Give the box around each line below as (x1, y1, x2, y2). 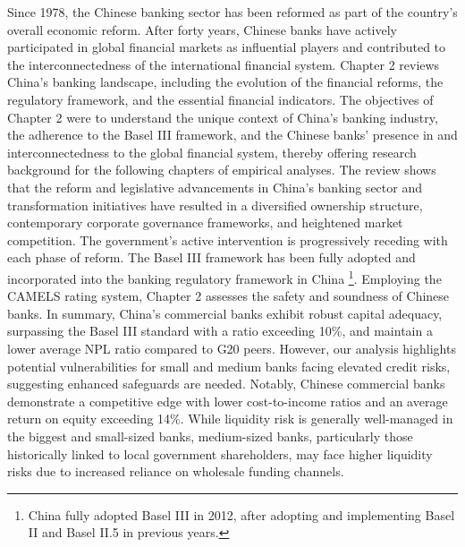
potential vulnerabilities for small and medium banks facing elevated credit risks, (7, 356, 451, 375)
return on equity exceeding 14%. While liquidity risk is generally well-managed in (7, 409, 453, 428)
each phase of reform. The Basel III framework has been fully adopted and (7, 248, 416, 267)
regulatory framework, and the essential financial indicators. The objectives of (7, 90, 434, 108)
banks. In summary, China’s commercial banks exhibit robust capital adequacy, (7, 303, 443, 322)
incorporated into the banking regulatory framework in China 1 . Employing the (7, 266, 442, 287)
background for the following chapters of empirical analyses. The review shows (7, 160, 436, 179)
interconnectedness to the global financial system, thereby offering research (7, 142, 417, 161)
